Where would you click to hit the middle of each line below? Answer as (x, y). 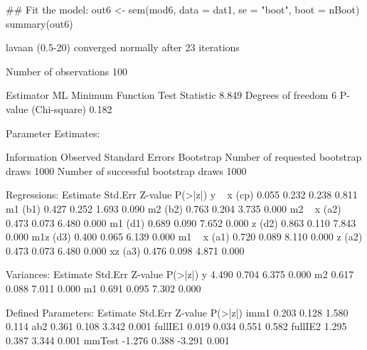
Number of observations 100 (67, 71)
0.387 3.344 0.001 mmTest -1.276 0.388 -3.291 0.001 (118, 340)
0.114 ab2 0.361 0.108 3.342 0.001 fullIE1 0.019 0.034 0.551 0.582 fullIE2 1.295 (176, 326)
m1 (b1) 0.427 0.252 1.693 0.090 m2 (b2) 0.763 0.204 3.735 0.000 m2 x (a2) (174, 208)
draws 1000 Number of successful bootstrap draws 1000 (126, 170)
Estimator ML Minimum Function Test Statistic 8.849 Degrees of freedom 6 (171, 95)
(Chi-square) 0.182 (72, 108)
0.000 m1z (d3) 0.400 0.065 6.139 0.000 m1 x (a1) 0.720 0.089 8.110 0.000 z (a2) (184, 237)
